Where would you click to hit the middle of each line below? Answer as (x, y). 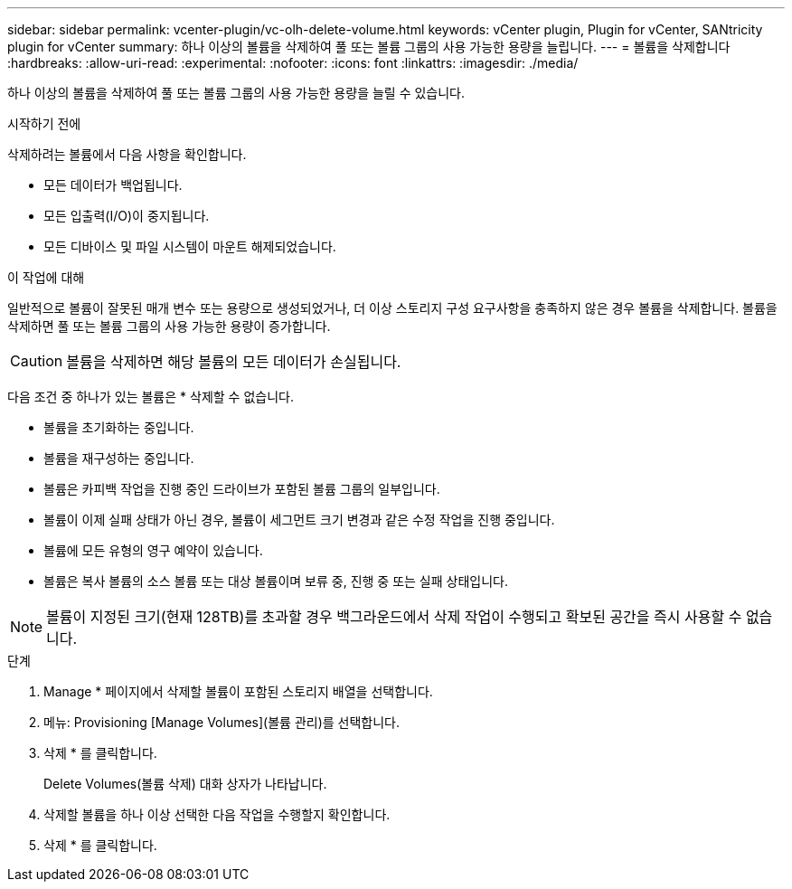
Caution (37, 361)
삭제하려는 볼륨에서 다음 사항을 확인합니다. (127, 154)
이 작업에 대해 (46, 277)
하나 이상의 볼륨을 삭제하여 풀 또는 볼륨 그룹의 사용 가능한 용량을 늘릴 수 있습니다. (236, 93)
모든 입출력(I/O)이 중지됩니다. (127, 216)
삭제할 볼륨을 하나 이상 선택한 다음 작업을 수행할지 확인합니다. (217, 814)
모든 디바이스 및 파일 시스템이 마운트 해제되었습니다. (190, 246)
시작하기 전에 (44, 123)
